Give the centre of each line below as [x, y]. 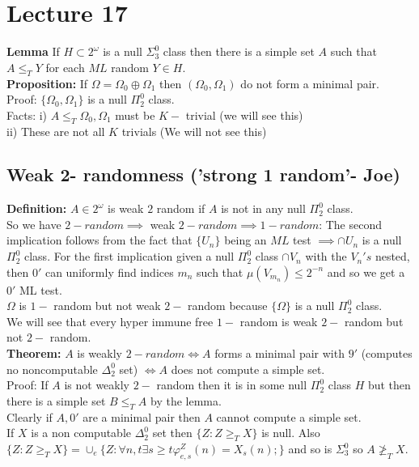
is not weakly [97, 385]
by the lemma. [186, 400]
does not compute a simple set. [248, 369]
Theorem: [34, 353]
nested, [392, 256]
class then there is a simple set [239, 51]
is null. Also [291, 433]
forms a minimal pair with [279, 353]
